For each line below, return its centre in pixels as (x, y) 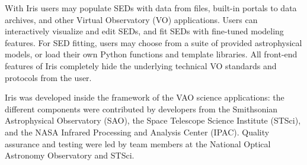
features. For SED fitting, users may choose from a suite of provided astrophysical (153, 42)
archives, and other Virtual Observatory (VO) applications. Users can (131, 19)
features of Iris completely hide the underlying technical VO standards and (141, 65)
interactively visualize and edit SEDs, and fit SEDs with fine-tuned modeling (144, 31)
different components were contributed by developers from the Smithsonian (141, 109)
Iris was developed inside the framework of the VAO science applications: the (145, 97)
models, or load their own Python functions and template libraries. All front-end (151, 54)
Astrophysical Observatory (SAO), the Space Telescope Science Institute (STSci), (153, 120)
